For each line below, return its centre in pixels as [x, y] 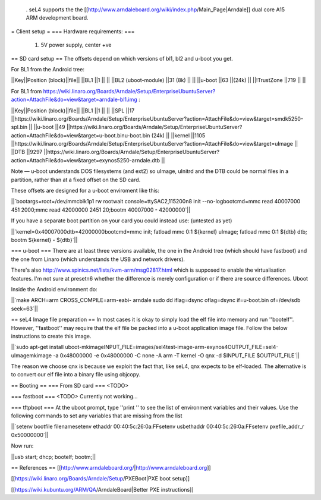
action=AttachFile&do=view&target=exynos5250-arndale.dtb [86, 160]
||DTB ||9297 [27, 152]
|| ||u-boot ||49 [47, 127]
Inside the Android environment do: [54, 289]
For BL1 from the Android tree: [48, 69]
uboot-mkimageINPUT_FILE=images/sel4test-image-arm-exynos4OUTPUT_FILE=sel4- [172, 347]
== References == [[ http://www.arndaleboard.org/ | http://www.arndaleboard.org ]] [111, 467]
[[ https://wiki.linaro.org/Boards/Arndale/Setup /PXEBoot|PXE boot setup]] [100, 479]
